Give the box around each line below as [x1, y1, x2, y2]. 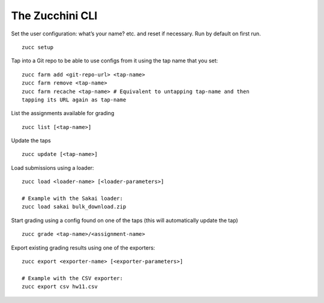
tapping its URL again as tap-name [22, 96, 127, 103]
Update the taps [11, 137, 51, 144]
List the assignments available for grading [11, 110, 115, 117]
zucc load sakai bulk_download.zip [22, 203, 127, 210]
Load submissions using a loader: [11, 164, 94, 171]
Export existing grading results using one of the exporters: [11, 244, 155, 251]
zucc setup [22, 44, 54, 50]
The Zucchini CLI [11, 9, 98, 22]
